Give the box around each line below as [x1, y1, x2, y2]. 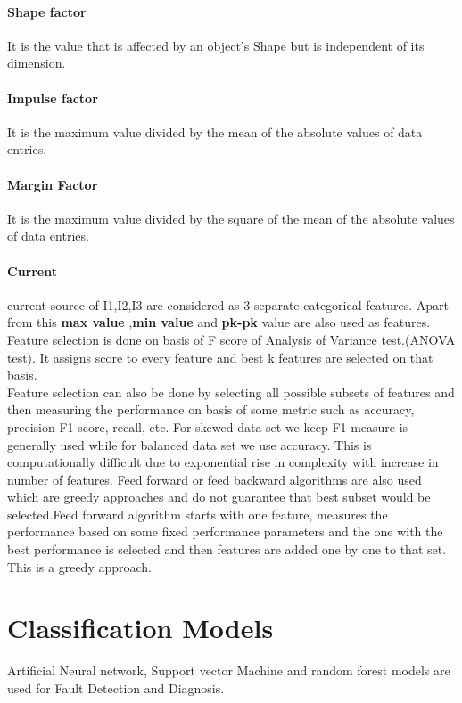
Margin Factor [7, 175, 98, 193]
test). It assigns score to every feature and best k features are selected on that [7, 347, 433, 366]
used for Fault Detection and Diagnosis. [7, 678, 225, 697]
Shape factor [7, 2, 87, 20]
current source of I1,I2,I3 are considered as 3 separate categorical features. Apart [7, 295, 449, 314]
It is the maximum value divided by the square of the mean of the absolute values [7, 208, 455, 227]
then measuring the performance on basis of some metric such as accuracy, [7, 400, 415, 419]
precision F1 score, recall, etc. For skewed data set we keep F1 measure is [7, 417, 408, 436]
